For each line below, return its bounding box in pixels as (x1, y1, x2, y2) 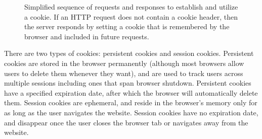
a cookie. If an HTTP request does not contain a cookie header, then (24, 11, 238, 22)
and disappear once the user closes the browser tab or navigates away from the (4, 117, 248, 127)
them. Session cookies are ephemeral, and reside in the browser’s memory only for (4, 97, 257, 108)
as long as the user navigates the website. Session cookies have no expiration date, (4, 107, 258, 117)
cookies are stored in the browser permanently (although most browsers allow (4, 57, 244, 68)
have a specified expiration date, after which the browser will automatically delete (4, 87, 258, 98)
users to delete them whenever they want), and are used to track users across (4, 67, 243, 78)
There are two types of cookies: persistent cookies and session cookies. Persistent (4, 48, 254, 58)
